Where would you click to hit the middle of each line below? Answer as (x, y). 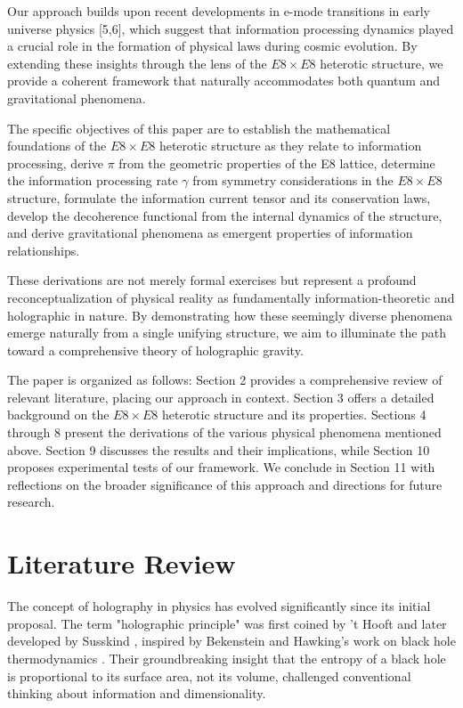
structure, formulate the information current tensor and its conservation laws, (219, 197)
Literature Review (122, 563)
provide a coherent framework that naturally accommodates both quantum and (224, 81)
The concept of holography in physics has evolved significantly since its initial (219, 606)
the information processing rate (93, 180)
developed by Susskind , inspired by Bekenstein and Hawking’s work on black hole (231, 641)
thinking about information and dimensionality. (137, 693)
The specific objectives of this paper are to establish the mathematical (199, 128)
